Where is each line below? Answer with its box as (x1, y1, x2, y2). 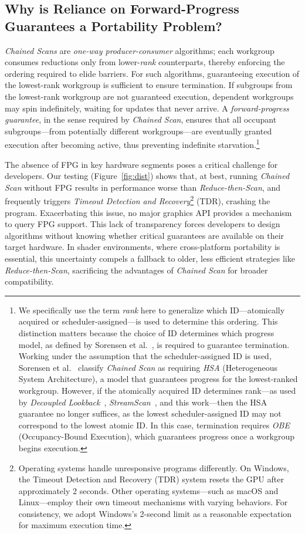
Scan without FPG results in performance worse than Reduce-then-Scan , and (5, 181, 280, 193)
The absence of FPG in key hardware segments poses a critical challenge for (5, 158, 278, 170)
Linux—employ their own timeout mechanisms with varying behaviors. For (18, 496, 288, 508)
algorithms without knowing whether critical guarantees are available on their (5, 229, 284, 241)
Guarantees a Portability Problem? (5, 16, 222, 35)
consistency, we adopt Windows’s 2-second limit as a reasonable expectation (18, 507, 292, 519)
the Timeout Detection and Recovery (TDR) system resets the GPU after (18, 473, 284, 485)
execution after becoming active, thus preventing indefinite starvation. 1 (5, 137, 260, 150)
